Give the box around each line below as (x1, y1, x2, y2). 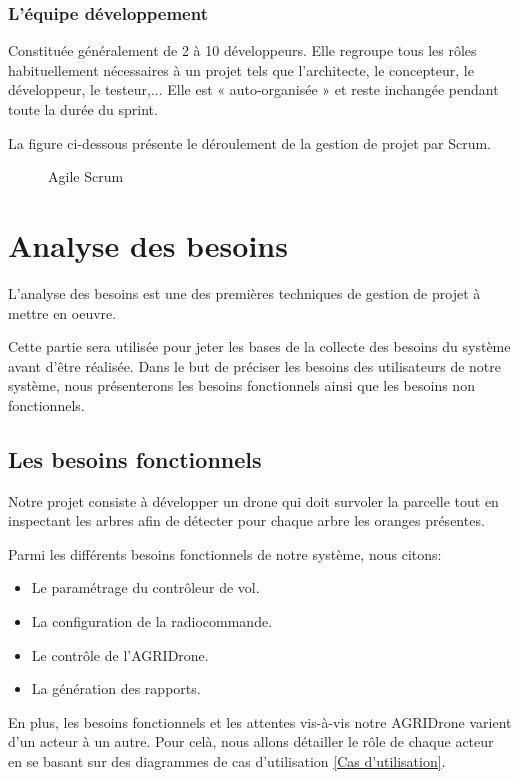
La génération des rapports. (31, 678, 201, 699)
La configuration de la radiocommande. (31, 611, 273, 632)
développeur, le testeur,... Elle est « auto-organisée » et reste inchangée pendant (8, 79, 499, 100)
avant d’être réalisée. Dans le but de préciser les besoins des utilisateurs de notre (8, 355, 502, 376)
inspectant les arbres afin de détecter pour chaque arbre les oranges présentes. (8, 510, 485, 531)
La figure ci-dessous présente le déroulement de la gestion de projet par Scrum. (8, 132, 491, 153)
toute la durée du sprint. (8, 99, 158, 119)
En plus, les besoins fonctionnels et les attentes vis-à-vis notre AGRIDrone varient (8, 711, 512, 732)
